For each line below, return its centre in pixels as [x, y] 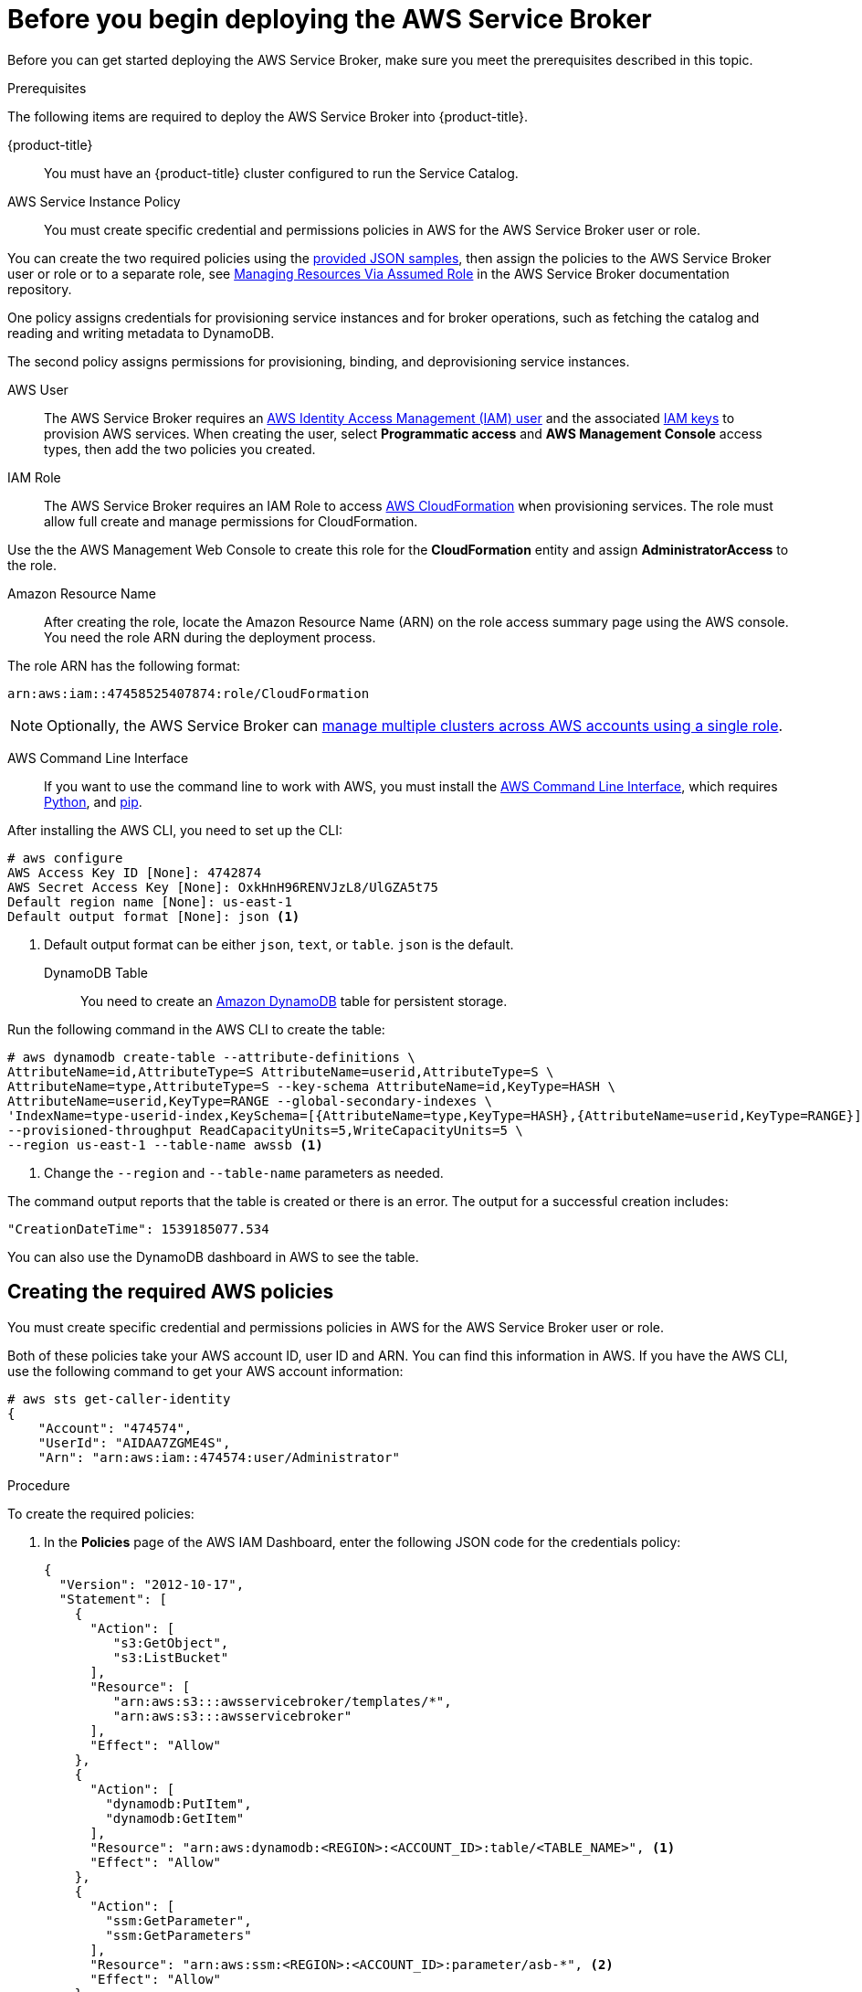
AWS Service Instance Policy [94, 201]
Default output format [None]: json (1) [154, 916]
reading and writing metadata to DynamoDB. [141, 333]
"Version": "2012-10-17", [152, 1584]
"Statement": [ [113, 1599]
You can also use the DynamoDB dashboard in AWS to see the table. [213, 1256]
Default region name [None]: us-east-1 [150, 901]
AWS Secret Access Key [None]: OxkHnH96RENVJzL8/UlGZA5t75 [223, 887]
